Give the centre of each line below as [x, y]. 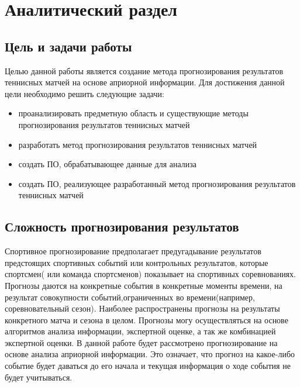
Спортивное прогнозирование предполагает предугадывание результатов [133, 251]
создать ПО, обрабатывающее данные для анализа [108, 164]
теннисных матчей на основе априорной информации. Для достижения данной [145, 82]
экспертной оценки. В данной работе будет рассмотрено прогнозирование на [141, 342]
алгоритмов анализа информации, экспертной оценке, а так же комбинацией [140, 331]
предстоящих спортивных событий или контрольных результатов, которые [137, 262]
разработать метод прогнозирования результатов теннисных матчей [138, 144]
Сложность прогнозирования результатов [122, 227]
